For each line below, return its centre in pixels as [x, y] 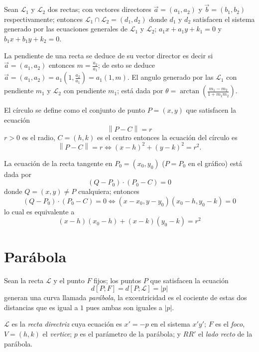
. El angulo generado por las [170, 77]
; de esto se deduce [127, 65]
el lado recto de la [225, 333]
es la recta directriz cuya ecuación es [67, 324]
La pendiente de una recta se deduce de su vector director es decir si [109, 55]
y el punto [69, 280]
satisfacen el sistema [224, 19]
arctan [190, 91]
